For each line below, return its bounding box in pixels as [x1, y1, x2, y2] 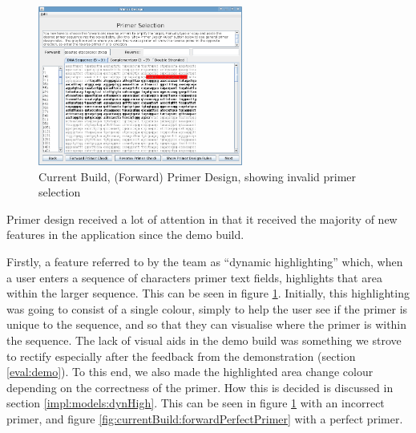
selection [38, 184, 81, 200]
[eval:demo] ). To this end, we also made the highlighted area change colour [6, 363, 374, 380]
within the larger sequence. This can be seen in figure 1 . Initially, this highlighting [6, 285, 410, 301]
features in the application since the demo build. [6, 226, 244, 243]
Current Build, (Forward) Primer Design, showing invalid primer [38, 168, 357, 184]
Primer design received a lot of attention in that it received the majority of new [6, 210, 398, 227]
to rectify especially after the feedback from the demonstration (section [6, 347, 356, 364]
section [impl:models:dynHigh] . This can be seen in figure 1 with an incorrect [6, 395, 385, 411]
